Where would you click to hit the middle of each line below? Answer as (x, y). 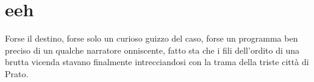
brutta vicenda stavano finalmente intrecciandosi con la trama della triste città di (157, 62)
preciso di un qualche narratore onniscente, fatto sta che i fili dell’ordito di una (152, 50)
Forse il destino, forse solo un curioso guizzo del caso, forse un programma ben (152, 38)
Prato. (17, 73)
